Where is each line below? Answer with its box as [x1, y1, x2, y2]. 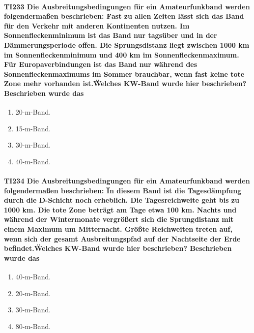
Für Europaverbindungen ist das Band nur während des [4, 59, 198, 69]
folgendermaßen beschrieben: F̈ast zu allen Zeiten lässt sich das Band [4, 11, 244, 21]
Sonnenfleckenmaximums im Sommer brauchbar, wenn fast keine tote [4, 68, 245, 79]
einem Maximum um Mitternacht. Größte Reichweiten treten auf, [4, 224, 232, 234]
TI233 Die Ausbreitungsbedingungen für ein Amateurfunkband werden [4, 1, 250, 11]
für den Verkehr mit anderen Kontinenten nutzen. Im [4, 20, 190, 30]
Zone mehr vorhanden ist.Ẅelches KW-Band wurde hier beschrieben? [4, 78, 247, 89]
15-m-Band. [15, 123, 51, 133]
